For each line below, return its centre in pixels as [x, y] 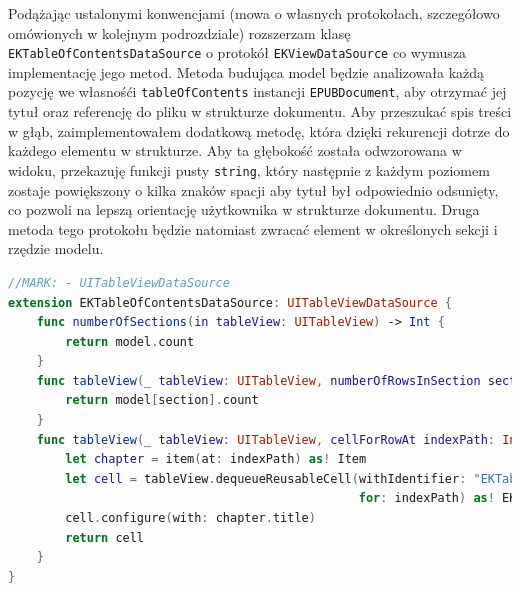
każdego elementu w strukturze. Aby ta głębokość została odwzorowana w [235, 150]
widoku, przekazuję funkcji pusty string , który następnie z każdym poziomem [249, 169]
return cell [105, 537]
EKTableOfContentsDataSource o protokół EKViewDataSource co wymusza [237, 52]
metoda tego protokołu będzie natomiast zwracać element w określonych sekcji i [253, 228]
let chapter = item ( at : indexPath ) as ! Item [216, 459]
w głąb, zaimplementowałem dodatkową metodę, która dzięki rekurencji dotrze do [259, 130]
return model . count [130, 341]
